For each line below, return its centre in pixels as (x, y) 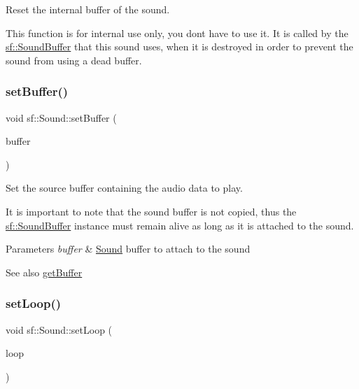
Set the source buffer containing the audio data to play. (124, 188)
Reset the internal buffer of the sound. (88, 9)
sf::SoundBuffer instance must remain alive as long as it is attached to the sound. (180, 225)
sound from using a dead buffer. (74, 60)
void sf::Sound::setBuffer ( (61, 117)
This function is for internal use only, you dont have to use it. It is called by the (177, 33)
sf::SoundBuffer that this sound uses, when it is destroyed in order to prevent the (179, 47)
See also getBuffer (44, 272)
